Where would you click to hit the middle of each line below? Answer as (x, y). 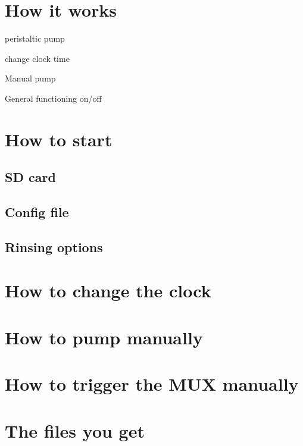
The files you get (75, 430)
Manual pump (30, 78)
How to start (59, 139)
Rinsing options (54, 246)
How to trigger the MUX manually (152, 384)
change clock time (37, 58)
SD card (30, 177)
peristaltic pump (35, 38)
